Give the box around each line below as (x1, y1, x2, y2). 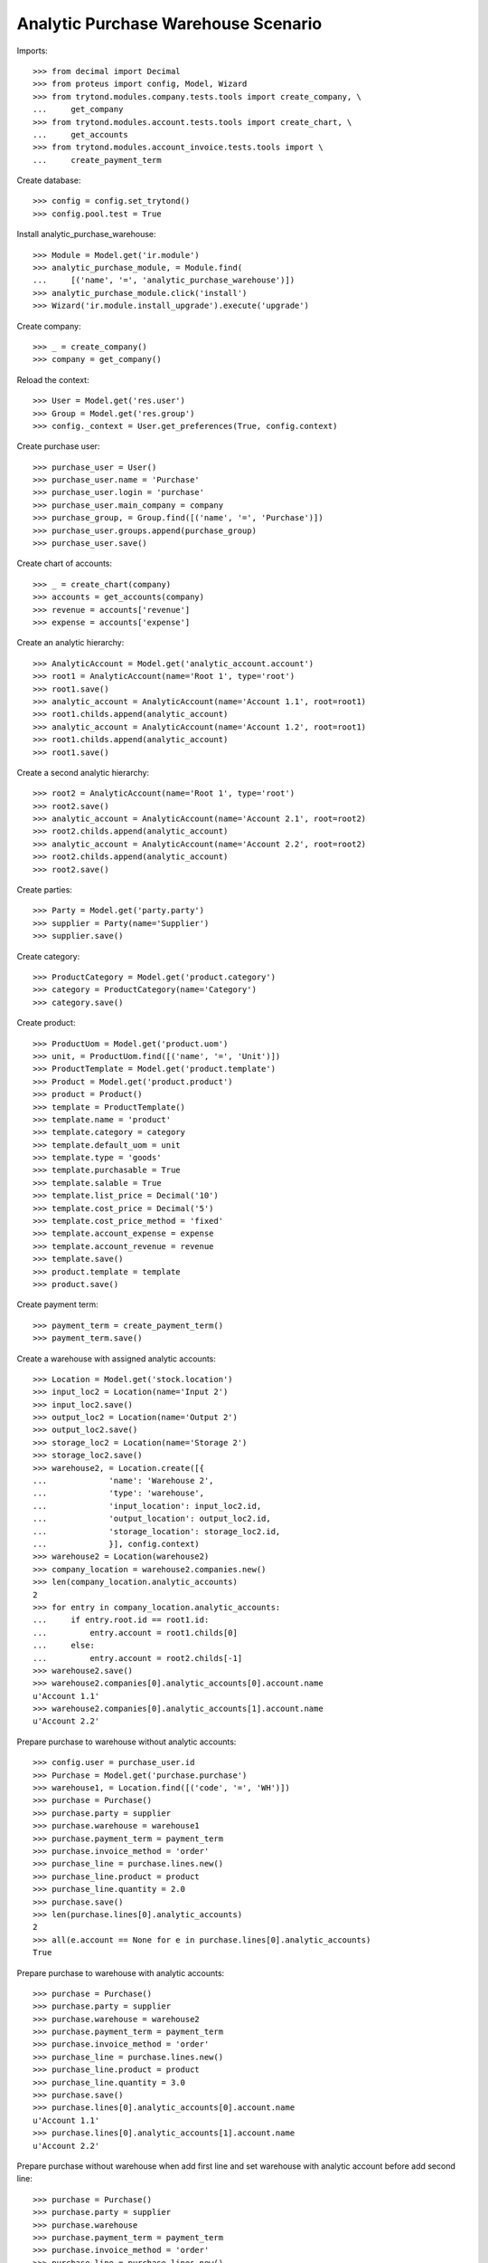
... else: (33, 1640, 95, 1651)
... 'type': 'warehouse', (33, 1488, 205, 1498)
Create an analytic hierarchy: (16, 637, 125, 648)
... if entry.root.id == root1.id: (33, 1615, 210, 1625)
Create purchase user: (16, 441, 100, 452)
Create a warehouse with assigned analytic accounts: (16, 1353, 217, 1364)
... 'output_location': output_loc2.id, (33, 1513, 271, 1524)
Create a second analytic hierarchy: (16, 767, 149, 778)
